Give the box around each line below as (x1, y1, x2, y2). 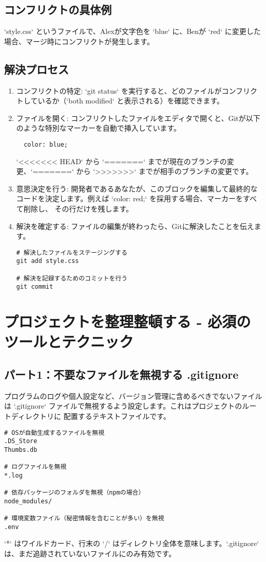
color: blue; (24, 140, 68, 148)
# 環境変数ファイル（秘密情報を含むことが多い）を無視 (4, 515, 164, 522)
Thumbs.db (4, 446, 37, 453)
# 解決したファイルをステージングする (16, 249, 128, 256)
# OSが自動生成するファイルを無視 (4, 429, 105, 436)
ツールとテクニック (4, 331, 134, 352)
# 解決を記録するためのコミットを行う (16, 274, 128, 282)
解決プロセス (4, 61, 69, 77)
